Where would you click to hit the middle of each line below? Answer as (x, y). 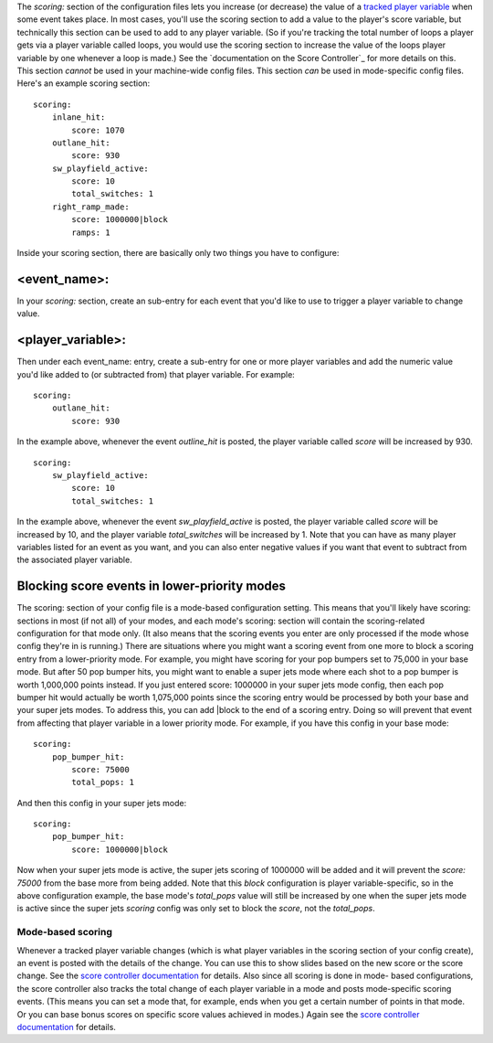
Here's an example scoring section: (84, 83)
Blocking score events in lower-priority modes (152, 586)
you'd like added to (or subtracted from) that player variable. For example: (156, 374)
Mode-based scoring (65, 932)
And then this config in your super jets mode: (102, 803)
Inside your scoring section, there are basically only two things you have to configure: (178, 253)
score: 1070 (98, 130)
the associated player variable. (74, 560)
